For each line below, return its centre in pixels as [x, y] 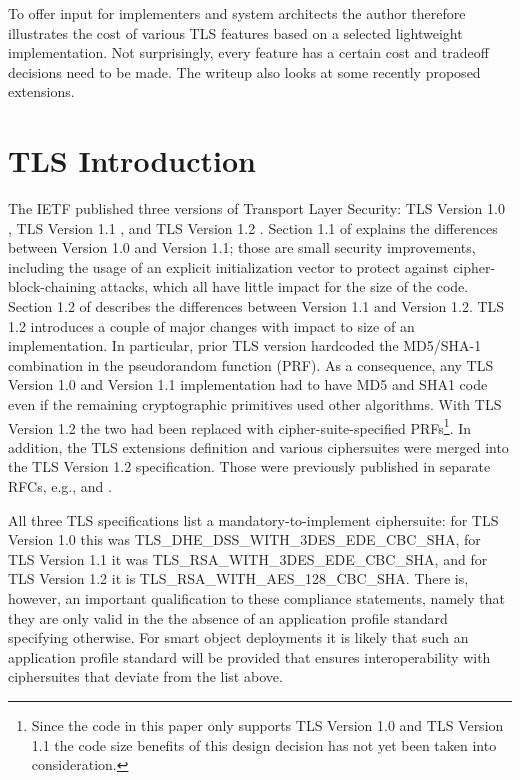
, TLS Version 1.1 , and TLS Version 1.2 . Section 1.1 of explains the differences [253, 227]
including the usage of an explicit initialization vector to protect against [228, 266]
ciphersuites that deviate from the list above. [145, 676]
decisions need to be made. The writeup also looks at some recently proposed [244, 71]
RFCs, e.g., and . [60, 486]
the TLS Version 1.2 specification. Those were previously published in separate [249, 466]
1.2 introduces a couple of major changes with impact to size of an [211, 325]
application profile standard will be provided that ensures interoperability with [249, 656]
